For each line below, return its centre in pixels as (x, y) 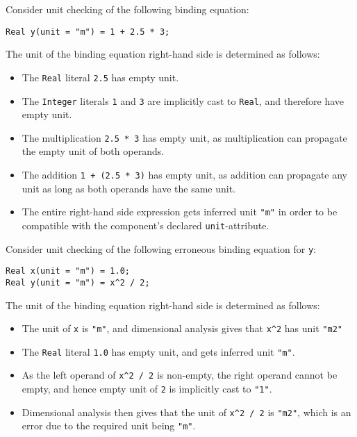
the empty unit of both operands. (93, 151)
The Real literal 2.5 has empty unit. (100, 77)
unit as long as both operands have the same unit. (128, 188)
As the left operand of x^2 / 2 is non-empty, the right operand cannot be (180, 375)
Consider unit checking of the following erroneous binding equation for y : (161, 248)
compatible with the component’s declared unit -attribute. (146, 225)
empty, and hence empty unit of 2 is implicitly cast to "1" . (147, 389)
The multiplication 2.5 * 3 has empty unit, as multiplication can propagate (184, 137)
